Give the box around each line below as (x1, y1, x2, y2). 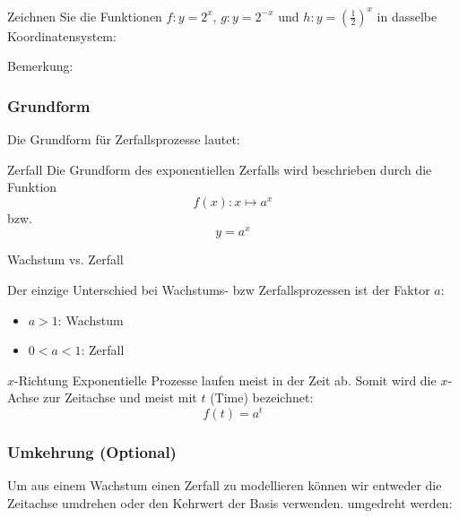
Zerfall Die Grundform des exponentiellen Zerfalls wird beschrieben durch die (7, 160, 432, 178)
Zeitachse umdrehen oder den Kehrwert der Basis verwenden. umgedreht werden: (7, 493, 453, 512)
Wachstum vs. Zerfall (7, 250, 124, 269)
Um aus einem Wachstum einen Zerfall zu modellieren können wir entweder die (7, 476, 442, 495)
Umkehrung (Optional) (7, 440, 177, 462)
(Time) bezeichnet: (210, 388, 314, 407)
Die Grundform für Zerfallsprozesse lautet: (7, 129, 240, 148)
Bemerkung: (7, 56, 74, 75)
